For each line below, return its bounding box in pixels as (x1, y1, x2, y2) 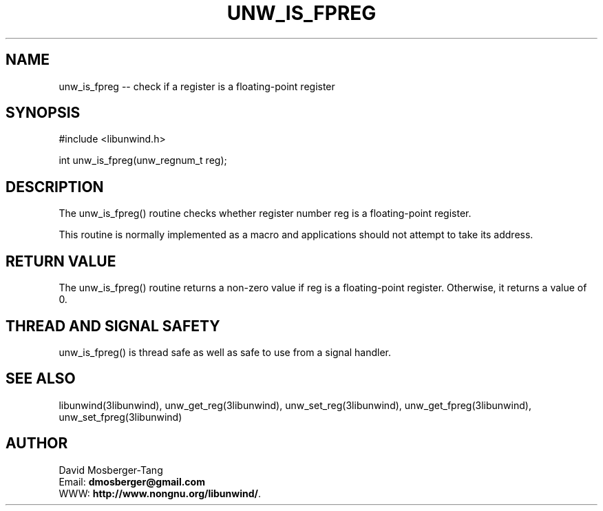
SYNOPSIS (6, 104, 81, 122)
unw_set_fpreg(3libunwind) (59, 410, 182, 423)
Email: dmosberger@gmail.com (59, 475, 205, 488)
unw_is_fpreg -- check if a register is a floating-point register (59, 80, 335, 92)
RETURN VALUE (6, 252, 116, 270)
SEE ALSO (6, 370, 76, 388)
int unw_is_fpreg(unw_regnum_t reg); (59, 154, 227, 167)
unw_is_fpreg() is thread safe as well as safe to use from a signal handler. (59, 346, 392, 358)
